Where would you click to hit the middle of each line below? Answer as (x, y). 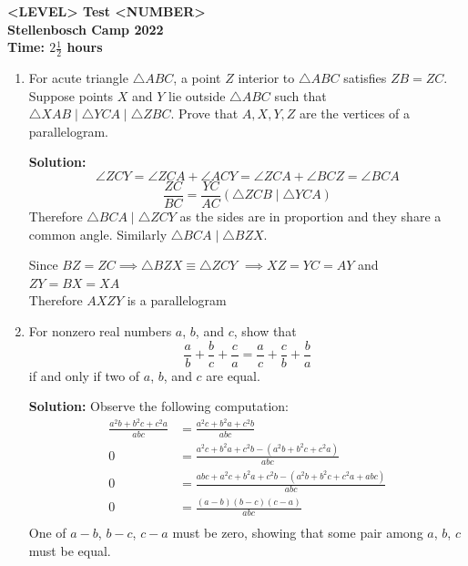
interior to (266, 78)
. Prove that (204, 113)
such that (300, 95)
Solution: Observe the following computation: (158, 406)
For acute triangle (78, 78)
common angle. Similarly (98, 234)
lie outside (197, 95)
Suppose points (71, 95)
